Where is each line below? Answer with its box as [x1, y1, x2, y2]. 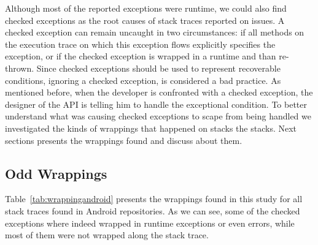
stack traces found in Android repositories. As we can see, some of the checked [5, 204, 300, 217]
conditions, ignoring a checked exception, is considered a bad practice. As [5, 73, 281, 86]
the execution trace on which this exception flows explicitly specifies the [5, 37, 276, 50]
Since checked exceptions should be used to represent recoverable [36, 61, 281, 74]
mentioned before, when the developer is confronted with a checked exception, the [5, 86, 313, 99]
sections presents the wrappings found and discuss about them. [5, 134, 242, 146]
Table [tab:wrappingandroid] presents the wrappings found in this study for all [5, 192, 303, 205]
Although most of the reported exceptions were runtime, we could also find [5, 2, 287, 14]
